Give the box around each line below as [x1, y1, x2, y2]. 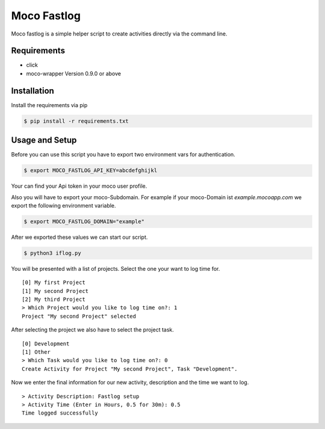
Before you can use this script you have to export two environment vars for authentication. [11, 151, 236, 158]
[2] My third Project [22, 296, 85, 303]
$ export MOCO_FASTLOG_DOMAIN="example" [23, 218, 144, 225]
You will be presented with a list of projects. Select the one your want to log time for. [11, 265, 220, 272]
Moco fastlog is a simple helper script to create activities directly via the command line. [11, 30, 228, 37]
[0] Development [22, 340, 70, 347]
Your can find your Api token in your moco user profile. [11, 182, 147, 190]
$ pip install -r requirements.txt [23, 117, 129, 125]
